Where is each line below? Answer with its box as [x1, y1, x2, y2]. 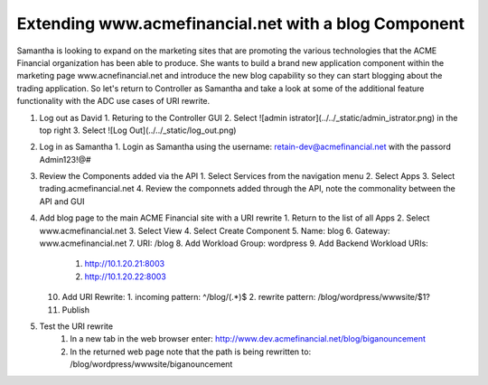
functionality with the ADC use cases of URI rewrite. [16, 96, 211, 107]
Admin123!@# [39, 154, 91, 164]
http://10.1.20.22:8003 [84, 271, 166, 282]
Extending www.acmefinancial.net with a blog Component [16, 14, 465, 33]
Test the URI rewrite [39, 321, 113, 332]
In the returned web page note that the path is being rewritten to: [70, 346, 312, 357]
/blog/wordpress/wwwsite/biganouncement [70, 359, 233, 370]
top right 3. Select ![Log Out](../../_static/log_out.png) [39, 125, 237, 136]
